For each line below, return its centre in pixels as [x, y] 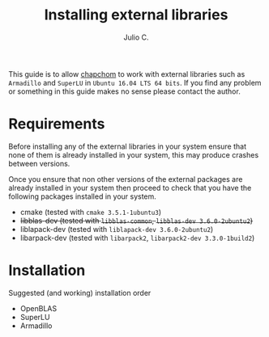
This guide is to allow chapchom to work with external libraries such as [127, 74]
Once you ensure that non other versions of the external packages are [126, 179]
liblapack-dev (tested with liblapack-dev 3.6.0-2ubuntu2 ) [117, 229]
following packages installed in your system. [82, 196]
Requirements [57, 124]
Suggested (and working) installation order [80, 293]
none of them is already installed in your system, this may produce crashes [134, 154]
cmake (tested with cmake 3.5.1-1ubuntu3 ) [91, 212]
